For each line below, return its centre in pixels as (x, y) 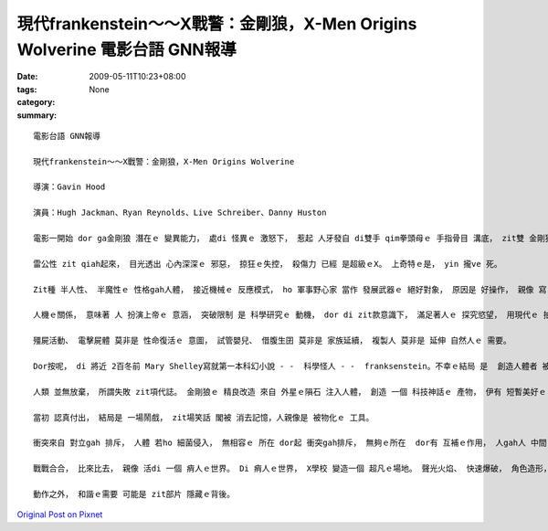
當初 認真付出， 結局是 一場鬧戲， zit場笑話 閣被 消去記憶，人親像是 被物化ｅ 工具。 (204, 417)
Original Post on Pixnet (60, 515)
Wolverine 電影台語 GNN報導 (126, 49)
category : (36, 102)
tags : (27, 89)
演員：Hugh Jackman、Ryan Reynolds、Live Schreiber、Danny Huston (180, 213)
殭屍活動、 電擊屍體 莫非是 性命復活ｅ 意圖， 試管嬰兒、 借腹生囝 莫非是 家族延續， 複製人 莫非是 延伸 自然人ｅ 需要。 (272, 341)
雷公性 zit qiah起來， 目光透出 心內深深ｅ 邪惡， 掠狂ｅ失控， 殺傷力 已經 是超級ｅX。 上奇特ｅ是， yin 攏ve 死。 (268, 264)
